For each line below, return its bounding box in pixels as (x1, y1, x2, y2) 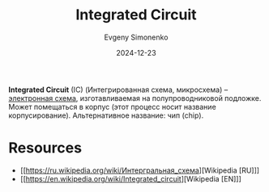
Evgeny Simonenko (104, 32, 169, 42)
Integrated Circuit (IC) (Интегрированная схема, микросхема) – (8, 85, 228, 94)
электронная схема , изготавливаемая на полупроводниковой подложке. (8, 93, 262, 102)
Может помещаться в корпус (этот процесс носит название (8, 102, 216, 111)
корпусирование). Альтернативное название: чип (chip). (8, 111, 204, 120)
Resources (8, 139, 83, 157)
